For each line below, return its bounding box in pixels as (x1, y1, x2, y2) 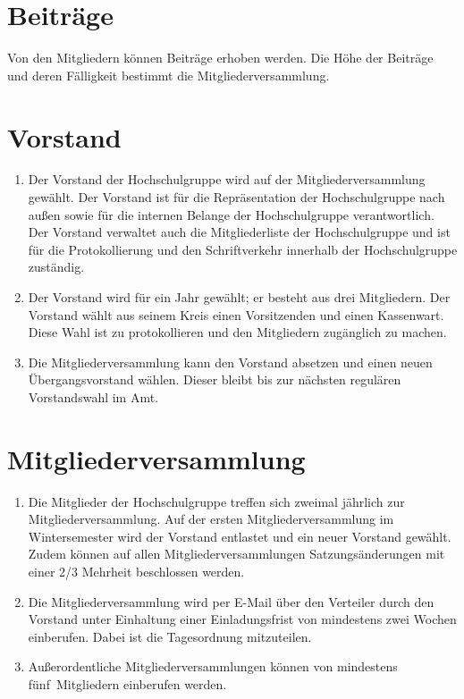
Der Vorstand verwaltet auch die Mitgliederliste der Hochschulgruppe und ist (28, 223, 451, 241)
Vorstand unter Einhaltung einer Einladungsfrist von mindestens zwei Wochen (28, 610, 457, 628)
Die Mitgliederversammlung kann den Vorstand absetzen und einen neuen (28, 352, 433, 371)
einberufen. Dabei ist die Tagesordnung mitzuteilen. (28, 627, 312, 645)
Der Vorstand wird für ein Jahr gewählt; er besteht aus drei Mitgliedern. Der (28, 288, 451, 306)
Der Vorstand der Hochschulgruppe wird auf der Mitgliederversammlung (28, 170, 426, 189)
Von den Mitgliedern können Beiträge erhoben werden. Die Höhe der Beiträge (7, 48, 434, 67)
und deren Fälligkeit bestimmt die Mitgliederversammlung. (7, 65, 330, 84)
